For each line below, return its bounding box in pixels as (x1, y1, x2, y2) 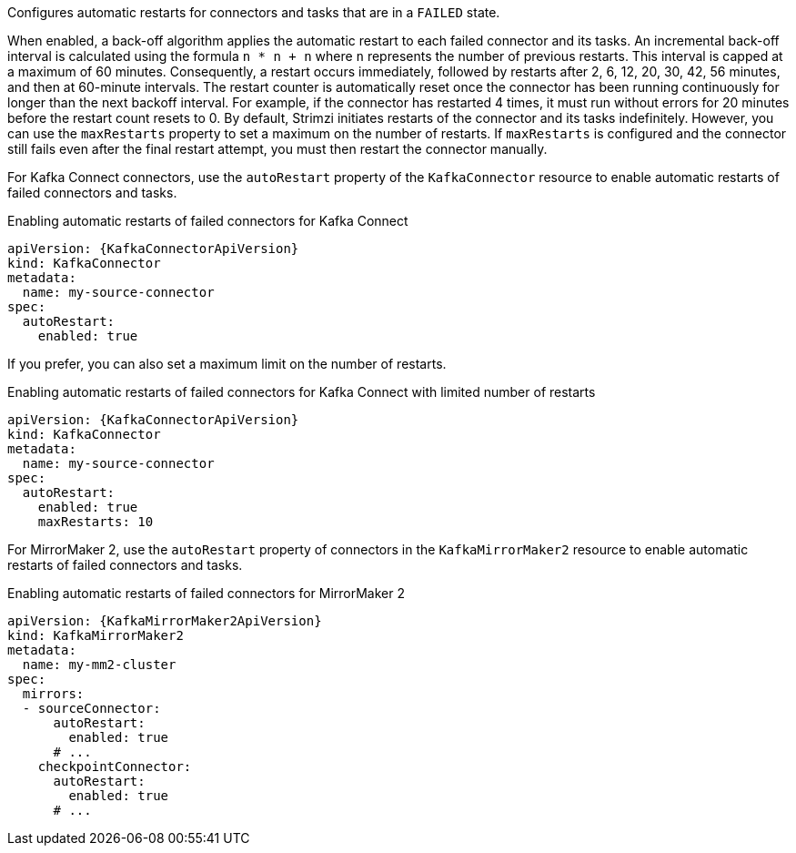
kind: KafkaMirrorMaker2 (7, 628, 184, 643)
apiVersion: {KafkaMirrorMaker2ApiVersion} (7, 614, 322, 628)
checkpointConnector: (37, 759, 192, 774)
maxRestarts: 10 (37, 514, 154, 529)
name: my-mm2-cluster (22, 657, 176, 672)
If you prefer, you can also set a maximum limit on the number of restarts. (7, 356, 447, 371)
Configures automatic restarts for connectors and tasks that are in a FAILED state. (7, 5, 500, 20)
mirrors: (22, 686, 85, 701)
